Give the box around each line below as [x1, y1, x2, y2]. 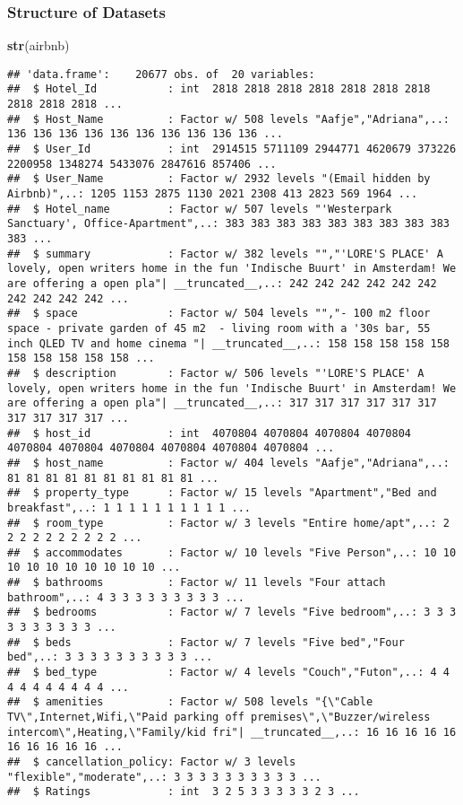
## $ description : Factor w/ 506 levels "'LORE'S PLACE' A [7, 366, 424, 380]
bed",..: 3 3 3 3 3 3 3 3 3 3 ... [7, 651, 213, 664]
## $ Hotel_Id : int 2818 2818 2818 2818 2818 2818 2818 [7, 83, 431, 96]
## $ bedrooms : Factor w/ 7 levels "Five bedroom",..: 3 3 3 [7, 606, 457, 619]
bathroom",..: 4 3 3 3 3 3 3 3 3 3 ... [7, 591, 244, 604]
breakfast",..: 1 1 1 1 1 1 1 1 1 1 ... [7, 501, 252, 514]
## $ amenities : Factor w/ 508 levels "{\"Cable [7, 696, 373, 709]
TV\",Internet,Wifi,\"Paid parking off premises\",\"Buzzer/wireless [7, 711, 431, 724]
